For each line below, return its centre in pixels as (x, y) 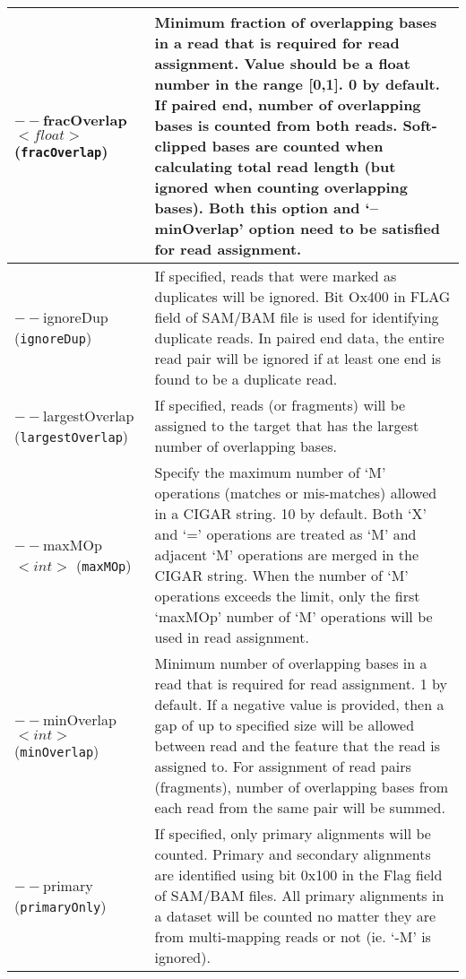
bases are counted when (298, 146)
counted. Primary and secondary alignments (293, 854)
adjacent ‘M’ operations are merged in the (287, 554)
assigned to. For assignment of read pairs (283, 766)
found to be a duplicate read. (246, 379)
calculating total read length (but (275, 166)
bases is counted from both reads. (276, 125)
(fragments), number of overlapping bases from (302, 787)
